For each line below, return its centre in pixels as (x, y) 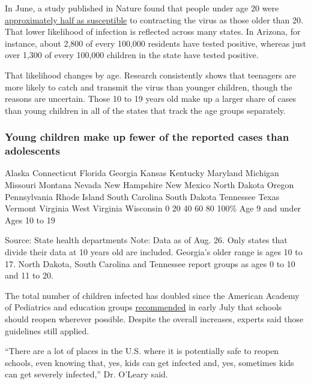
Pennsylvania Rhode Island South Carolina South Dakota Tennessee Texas (142, 196)
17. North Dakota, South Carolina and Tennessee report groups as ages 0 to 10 (150, 263)
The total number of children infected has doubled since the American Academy (152, 295)
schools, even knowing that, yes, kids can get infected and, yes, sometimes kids (149, 362)
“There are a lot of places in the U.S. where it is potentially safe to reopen (142, 351)
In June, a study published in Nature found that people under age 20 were (142, 8)
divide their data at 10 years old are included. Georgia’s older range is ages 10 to (154, 252)
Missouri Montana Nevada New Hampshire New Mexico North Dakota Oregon (149, 185)
